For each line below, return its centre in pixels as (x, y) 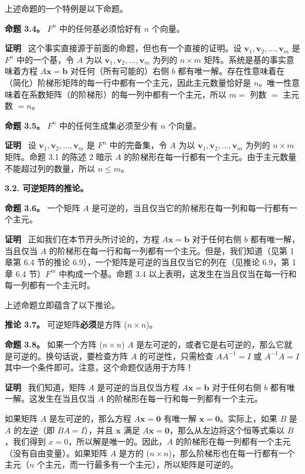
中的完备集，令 (138, 145)
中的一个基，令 (45, 59)
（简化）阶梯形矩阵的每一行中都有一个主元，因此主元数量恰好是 (128, 82)
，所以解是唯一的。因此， (118, 441)
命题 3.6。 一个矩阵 (43, 207)
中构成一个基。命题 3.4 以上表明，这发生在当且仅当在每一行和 (178, 273)
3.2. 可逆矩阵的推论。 (47, 188)
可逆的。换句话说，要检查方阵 (70, 355)
